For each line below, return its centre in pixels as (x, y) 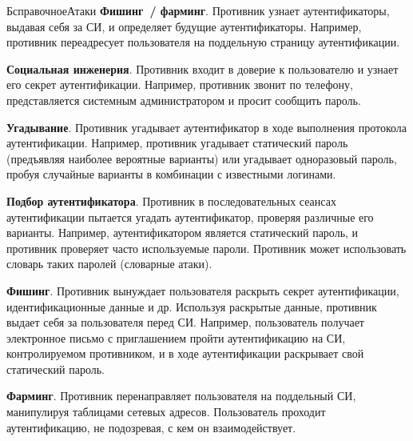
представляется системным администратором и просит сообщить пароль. (184, 100)
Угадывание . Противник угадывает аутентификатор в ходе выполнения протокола (206, 127)
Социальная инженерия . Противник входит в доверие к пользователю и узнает (203, 68)
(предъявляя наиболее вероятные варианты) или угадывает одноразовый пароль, (202, 158)
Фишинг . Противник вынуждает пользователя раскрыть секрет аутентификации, (203, 290)
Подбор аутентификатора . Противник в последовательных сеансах (171, 200)
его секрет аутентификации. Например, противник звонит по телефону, (180, 84)
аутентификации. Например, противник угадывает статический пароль (177, 143)
